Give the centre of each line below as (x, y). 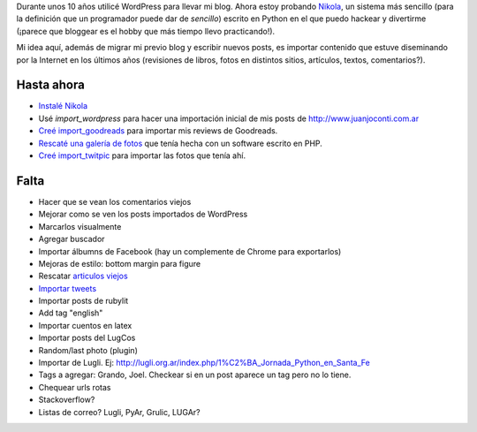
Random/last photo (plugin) (88, 350)
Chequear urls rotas (75, 387)
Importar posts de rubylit (83, 301)
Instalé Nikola (63, 106)
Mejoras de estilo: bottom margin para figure (120, 263)
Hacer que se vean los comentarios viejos (115, 201)
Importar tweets (68, 288)
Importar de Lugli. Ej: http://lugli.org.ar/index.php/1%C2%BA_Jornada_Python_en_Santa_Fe (204, 363)
